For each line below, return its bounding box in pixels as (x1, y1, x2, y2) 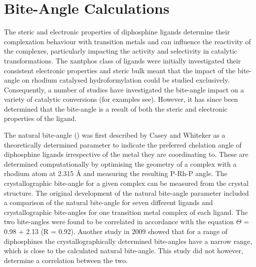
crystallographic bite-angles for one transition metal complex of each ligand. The (4, 207, 248, 217)
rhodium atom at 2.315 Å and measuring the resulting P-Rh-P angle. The (4, 168, 227, 178)
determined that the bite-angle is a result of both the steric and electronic (4, 103, 228, 114)
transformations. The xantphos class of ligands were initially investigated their (4, 55, 241, 65)
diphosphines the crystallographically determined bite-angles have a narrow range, (4, 236, 253, 246)
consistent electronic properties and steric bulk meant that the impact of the (4, 65, 236, 75)
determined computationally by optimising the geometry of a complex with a (4, 158, 237, 169)
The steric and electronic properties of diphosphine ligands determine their (4, 27, 230, 37)
